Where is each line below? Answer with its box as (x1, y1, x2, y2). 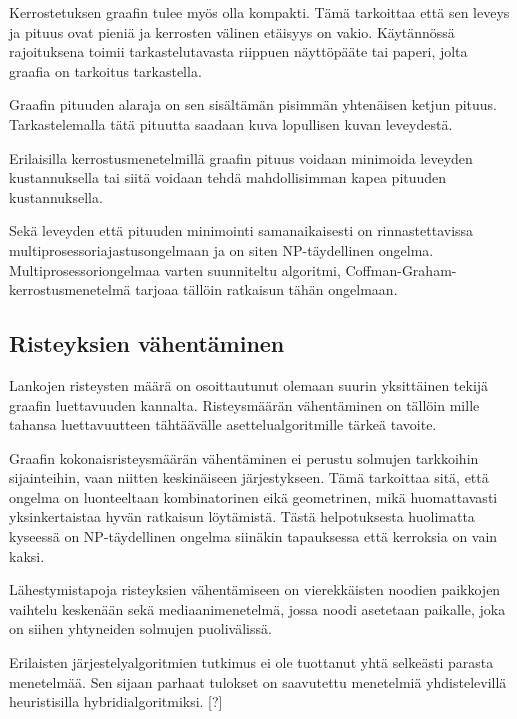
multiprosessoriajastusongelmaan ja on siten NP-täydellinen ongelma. (9, 239, 434, 260)
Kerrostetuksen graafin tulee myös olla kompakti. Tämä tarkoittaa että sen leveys (9, 2, 510, 22)
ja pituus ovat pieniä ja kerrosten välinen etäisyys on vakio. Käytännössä (9, 21, 455, 42)
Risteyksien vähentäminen (9, 328, 285, 359)
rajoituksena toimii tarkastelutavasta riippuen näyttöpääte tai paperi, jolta (9, 41, 468, 62)
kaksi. (9, 545, 45, 566)
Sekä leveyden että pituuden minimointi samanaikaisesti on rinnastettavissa (9, 220, 474, 241)
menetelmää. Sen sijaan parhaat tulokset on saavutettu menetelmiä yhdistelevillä (9, 671, 507, 692)
